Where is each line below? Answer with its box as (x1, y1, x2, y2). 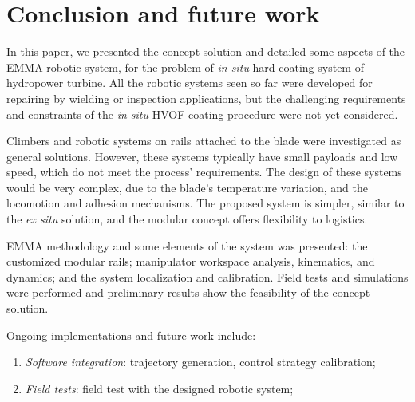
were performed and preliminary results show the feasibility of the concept (6, 284, 370, 301)
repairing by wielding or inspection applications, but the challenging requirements (6, 89, 406, 106)
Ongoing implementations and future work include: (6, 326, 256, 343)
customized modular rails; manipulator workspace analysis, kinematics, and (6, 253, 375, 270)
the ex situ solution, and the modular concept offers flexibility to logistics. (6, 211, 368, 227)
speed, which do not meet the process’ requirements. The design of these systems (6, 164, 402, 180)
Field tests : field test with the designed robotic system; (25, 380, 294, 396)
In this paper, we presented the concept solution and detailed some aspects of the (6, 43, 405, 60)
